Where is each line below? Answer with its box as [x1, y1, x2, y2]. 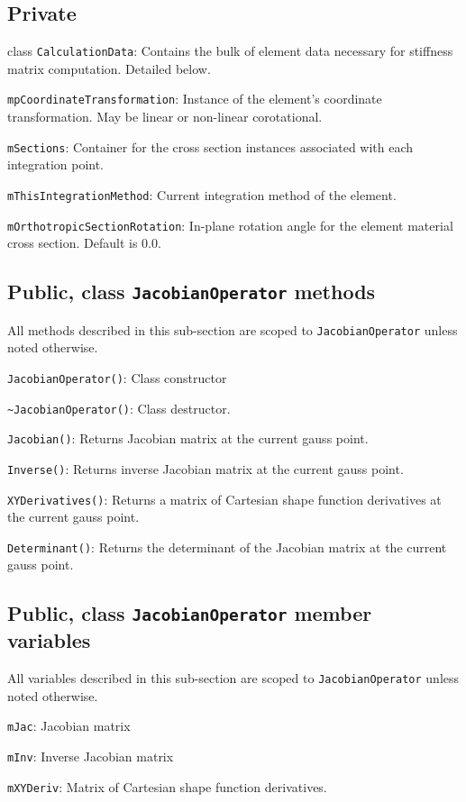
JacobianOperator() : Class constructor [7, 368, 227, 387]
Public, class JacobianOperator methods [7, 278, 376, 305]
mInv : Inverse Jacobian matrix [7, 747, 174, 766]
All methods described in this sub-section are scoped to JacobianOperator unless [7, 320, 458, 339]
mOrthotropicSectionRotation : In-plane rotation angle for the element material [7, 215, 453, 234]
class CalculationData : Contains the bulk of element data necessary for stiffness [7, 41, 453, 60]
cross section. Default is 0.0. [7, 233, 161, 252]
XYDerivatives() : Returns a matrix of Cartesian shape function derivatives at [7, 489, 442, 508]
